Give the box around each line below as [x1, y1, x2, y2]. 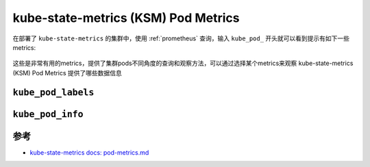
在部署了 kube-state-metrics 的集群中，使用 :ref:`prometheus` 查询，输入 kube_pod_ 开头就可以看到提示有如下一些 [12, 34, 349, 42]
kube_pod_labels [12, 86, 95, 98]
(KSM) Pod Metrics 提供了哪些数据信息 [12, 68, 123, 77]
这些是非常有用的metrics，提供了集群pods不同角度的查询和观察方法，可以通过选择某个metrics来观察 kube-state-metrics [12, 59, 354, 68]
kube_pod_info [12, 108, 84, 120]
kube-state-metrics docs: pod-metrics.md [29, 148, 149, 157]
